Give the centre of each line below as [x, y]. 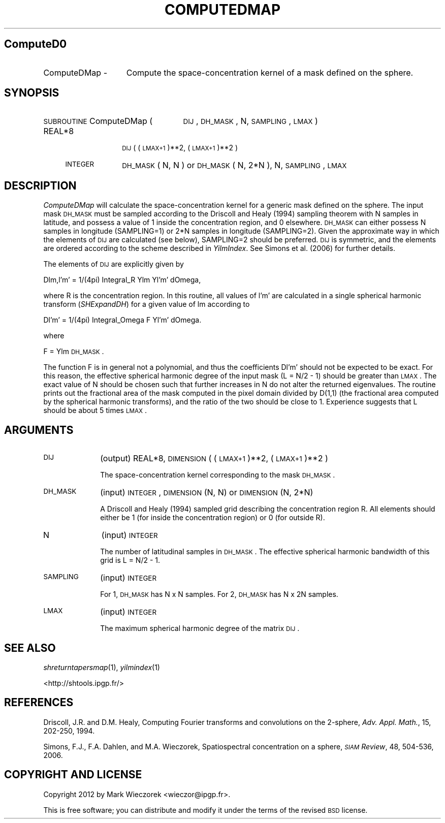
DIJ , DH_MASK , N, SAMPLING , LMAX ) [250, 121]
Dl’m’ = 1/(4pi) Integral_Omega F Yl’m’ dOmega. [122, 320]
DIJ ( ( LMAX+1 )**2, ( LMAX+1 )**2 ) [180, 148]
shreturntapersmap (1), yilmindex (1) [102, 667]
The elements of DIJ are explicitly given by [114, 264]
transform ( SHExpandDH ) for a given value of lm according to [147, 304]
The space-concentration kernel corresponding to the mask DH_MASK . [218, 475]
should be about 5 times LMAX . [95, 410]
